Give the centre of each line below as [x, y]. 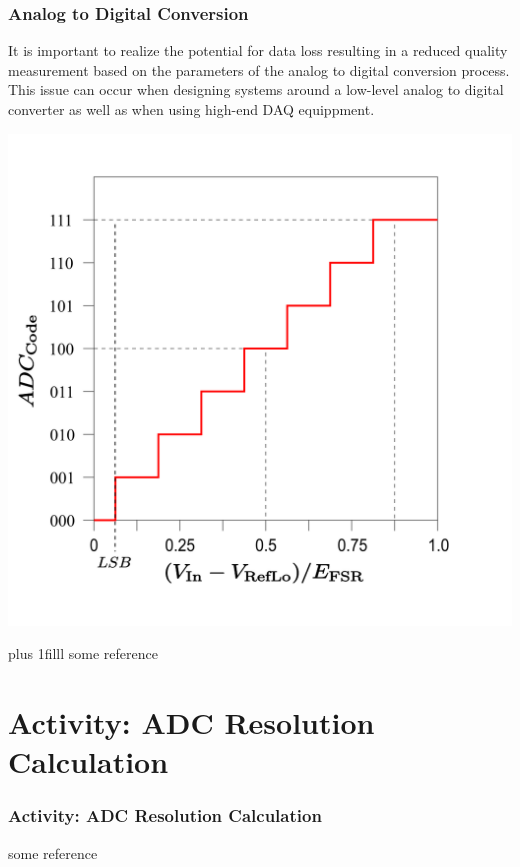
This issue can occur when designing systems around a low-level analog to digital [256, 89]
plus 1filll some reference [83, 653]
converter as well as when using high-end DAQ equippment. [191, 109]
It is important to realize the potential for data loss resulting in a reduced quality [258, 50]
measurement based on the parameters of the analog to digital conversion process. [259, 69]
